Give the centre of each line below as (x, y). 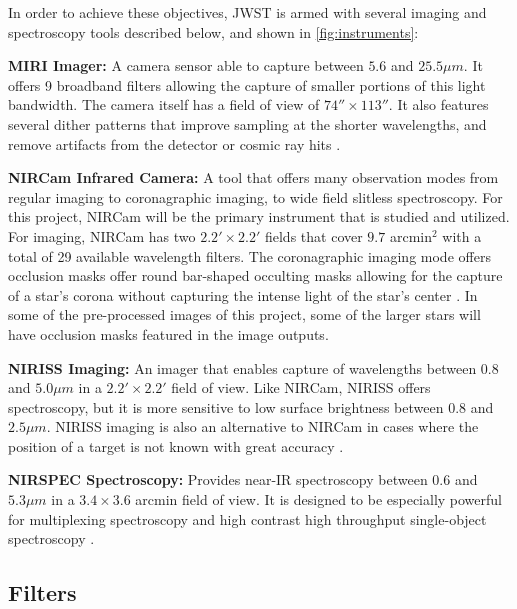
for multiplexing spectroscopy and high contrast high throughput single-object (247, 518)
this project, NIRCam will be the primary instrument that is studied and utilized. (259, 216)
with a (462, 235)
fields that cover (313, 235)
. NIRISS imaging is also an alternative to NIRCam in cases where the (262, 426)
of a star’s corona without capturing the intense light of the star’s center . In (243, 294)
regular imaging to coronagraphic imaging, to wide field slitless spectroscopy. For (255, 196)
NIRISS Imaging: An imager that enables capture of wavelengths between (242, 367)
